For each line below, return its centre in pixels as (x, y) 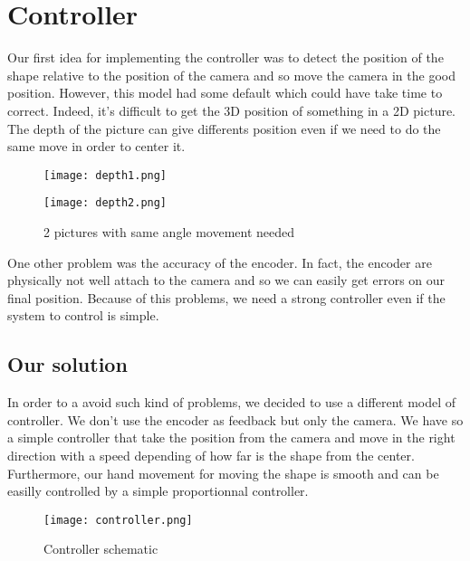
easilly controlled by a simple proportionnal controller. (158, 491)
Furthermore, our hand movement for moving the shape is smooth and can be (223, 473)
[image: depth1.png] (106, 175)
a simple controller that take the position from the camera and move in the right (231, 437)
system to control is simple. (83, 315)
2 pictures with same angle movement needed (169, 232)
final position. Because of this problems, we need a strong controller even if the (226, 297)
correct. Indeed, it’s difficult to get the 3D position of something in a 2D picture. (232, 110)
